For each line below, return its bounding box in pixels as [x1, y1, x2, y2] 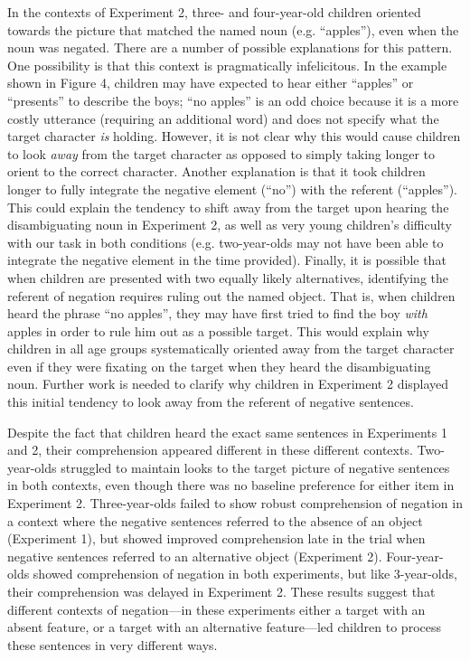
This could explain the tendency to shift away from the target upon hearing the [7, 197, 449, 216]
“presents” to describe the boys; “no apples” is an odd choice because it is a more [7, 90, 459, 109]
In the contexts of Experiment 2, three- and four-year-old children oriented [7, 3, 421, 21]
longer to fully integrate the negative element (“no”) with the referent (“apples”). [7, 179, 457, 198]
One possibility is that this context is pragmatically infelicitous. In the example [7, 55, 447, 74]
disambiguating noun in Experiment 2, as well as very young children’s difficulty [7, 215, 452, 234]
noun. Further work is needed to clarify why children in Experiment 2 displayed [7, 374, 449, 393]
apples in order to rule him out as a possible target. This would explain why [7, 321, 429, 340]
